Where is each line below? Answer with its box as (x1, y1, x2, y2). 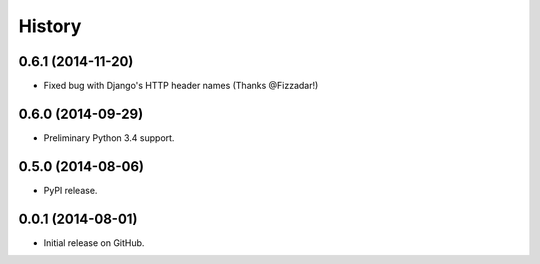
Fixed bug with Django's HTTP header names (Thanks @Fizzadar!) (43, 80, 319, 92)
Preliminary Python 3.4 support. (43, 131, 175, 144)
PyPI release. (43, 184, 98, 196)
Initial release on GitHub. (43, 236, 145, 249)
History (18, 15, 82, 37)
